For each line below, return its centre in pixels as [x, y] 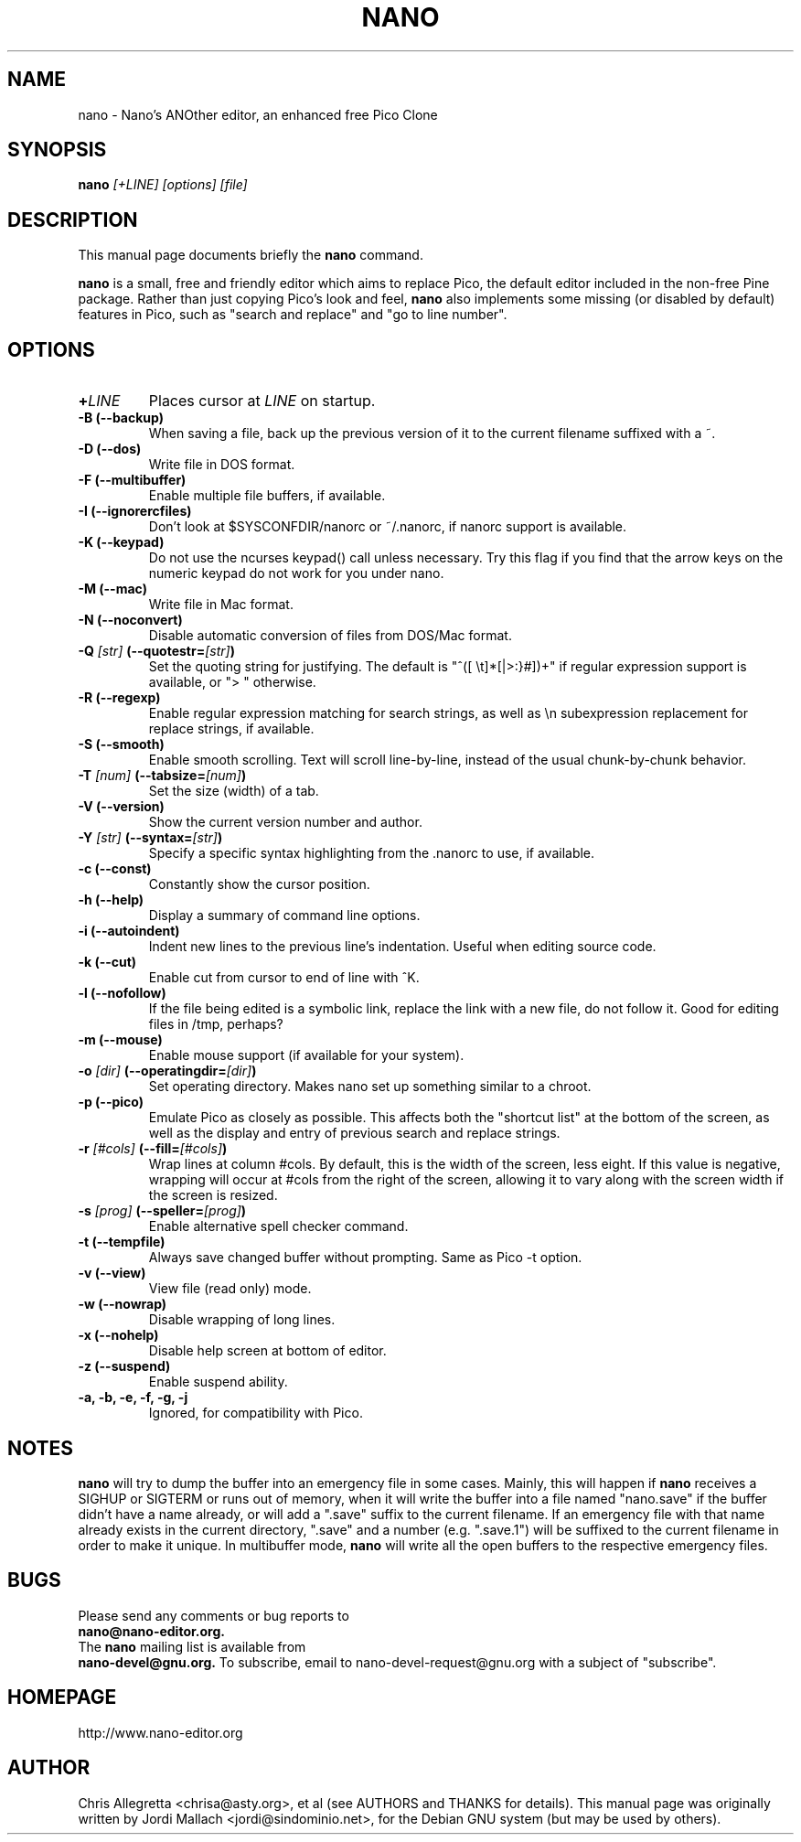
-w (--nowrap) [123, 1304]
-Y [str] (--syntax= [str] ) [150, 838]
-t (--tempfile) [122, 1242]
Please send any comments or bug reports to [214, 1615]
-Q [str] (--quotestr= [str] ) [156, 651]
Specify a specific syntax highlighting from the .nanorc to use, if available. [372, 853]
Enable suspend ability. [218, 1382]
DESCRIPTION [73, 220]
